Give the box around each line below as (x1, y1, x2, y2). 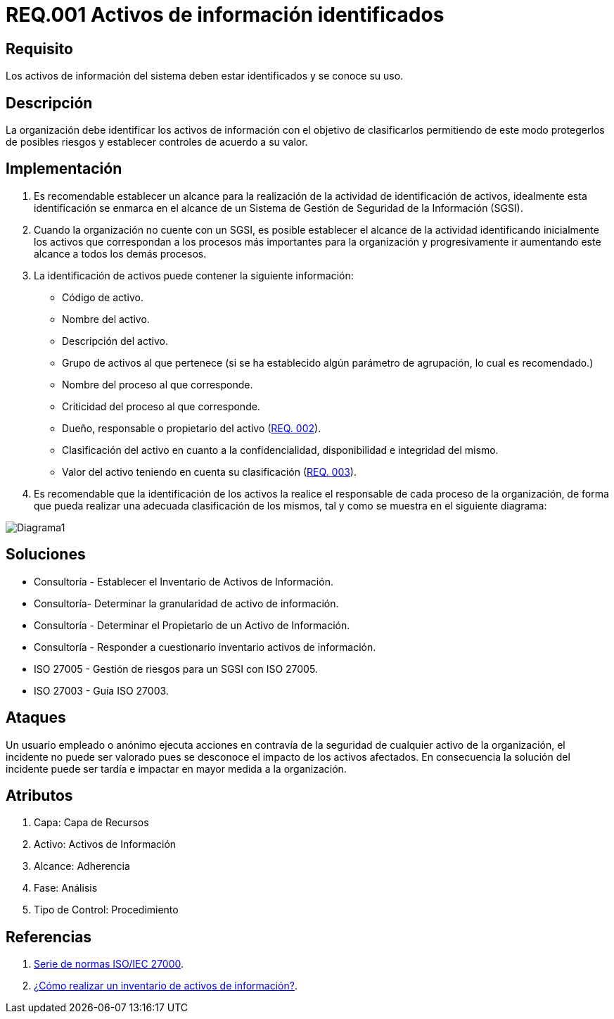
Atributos (6, 786, 73, 804)
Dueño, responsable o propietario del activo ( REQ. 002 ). (62, 422, 321, 434)
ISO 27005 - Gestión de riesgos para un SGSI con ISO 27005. (34, 662, 318, 675)
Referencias (6, 928, 92, 946)
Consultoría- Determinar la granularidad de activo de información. (34, 597, 339, 609)
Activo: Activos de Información (34, 838, 177, 851)
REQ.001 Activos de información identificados (6, 3, 444, 27)
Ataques (6, 709, 66, 727)
